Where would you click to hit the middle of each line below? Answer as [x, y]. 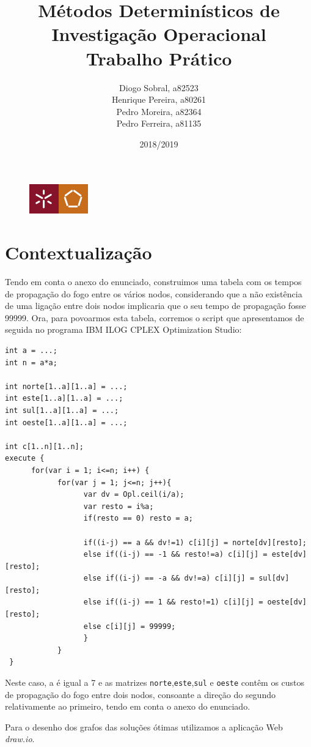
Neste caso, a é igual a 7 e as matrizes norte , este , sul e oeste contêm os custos [155, 682]
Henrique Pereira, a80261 [159, 99]
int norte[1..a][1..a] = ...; [66, 386]
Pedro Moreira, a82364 [159, 111]
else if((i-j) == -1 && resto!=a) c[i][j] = [175, 555]
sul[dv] [274, 578]
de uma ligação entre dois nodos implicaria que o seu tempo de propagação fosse [155, 306]
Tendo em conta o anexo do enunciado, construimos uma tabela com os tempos [153, 282]
